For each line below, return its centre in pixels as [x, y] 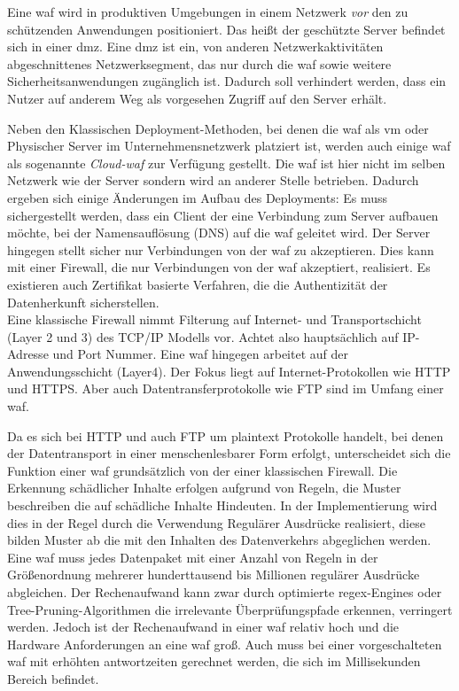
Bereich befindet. [53, 678]
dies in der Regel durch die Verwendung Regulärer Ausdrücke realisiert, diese [216, 522]
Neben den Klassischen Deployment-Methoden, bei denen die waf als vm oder [218, 128]
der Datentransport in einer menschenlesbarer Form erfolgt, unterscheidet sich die [229, 453]
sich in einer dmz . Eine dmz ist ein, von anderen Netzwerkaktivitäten [195, 47]
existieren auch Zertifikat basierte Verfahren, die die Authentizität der [198, 284]
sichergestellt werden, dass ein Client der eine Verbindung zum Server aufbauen [223, 215]
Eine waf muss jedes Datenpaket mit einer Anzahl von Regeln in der [193, 557]
